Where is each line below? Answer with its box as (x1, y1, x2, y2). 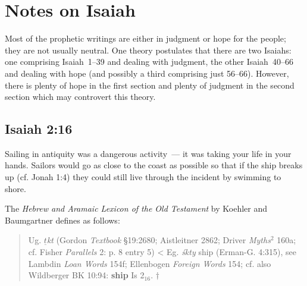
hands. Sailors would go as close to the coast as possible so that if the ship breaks (5, 159, 303, 171)
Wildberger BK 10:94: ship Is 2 (28, 269, 145, 281)
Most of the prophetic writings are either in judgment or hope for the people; (5, 32, 286, 45)
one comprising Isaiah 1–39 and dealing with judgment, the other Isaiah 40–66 (5, 55, 293, 68)
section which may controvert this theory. (5, 90, 156, 103)
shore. (5, 182, 26, 194)
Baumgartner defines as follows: (5, 213, 120, 226)
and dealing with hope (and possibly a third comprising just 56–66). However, (5, 67, 289, 79)
